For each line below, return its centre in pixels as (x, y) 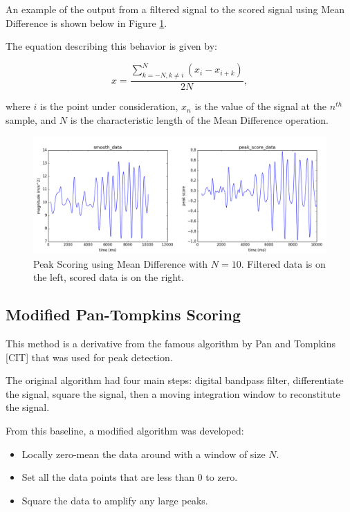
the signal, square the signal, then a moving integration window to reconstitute (173, 393)
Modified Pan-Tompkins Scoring (123, 314)
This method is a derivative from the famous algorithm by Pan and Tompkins (171, 344)
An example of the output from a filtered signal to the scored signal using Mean (175, 9)
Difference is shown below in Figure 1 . (86, 22)
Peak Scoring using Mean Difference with (121, 263)
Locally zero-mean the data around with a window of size (144, 454)
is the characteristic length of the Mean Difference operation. (199, 119)
